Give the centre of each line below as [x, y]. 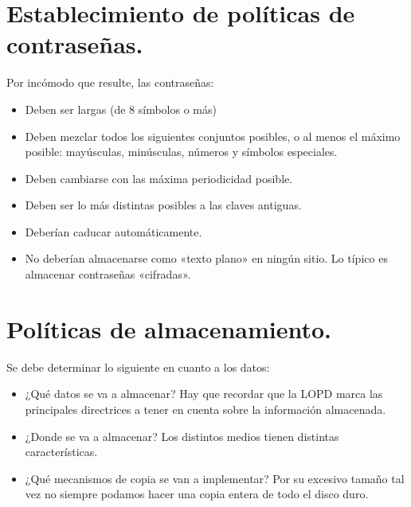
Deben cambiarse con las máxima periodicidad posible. [159, 178]
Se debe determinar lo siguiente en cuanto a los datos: [138, 367]
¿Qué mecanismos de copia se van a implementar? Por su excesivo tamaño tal [215, 478]
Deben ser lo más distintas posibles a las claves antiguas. [163, 205]
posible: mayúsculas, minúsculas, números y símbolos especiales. [181, 152]
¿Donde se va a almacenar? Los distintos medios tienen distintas [182, 436]
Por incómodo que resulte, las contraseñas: [110, 82]
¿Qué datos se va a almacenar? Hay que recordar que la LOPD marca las [204, 394]
